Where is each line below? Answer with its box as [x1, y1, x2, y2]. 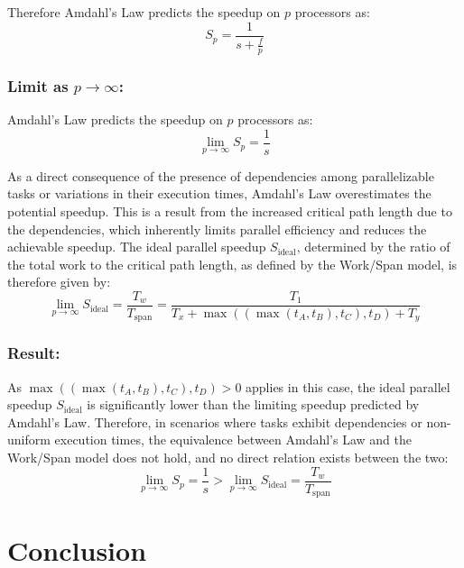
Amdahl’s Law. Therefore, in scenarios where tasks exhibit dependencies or [7, 412, 422, 431]
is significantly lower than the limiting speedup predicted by [87, 395, 420, 414]
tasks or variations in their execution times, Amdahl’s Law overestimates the [7, 184, 432, 203]
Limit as [7, 74, 69, 96]
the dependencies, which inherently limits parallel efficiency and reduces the [7, 219, 427, 238]
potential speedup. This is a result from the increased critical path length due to [7, 201, 452, 220]
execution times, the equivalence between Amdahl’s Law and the [54, 430, 412, 449]
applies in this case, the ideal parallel [246, 377, 450, 396]
